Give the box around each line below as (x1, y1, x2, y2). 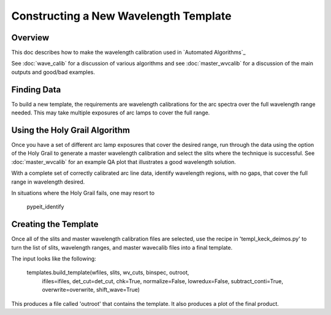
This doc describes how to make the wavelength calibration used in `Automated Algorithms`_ (11, 49, 246, 56)
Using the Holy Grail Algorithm (11, 125, 130, 135)
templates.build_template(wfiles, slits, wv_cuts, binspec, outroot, (26, 269, 189, 276)
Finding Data (11, 84, 61, 95)
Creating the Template (11, 219, 99, 229)
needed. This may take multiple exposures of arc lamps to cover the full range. (11, 109, 210, 116)
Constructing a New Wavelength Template (11, 9, 232, 23)
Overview (11, 32, 50, 43)
